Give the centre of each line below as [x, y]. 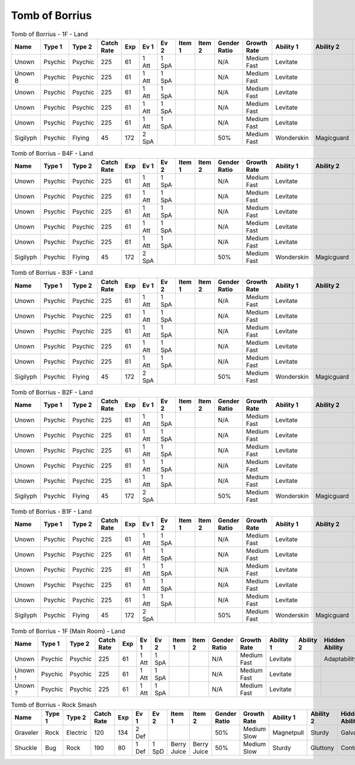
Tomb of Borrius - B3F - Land [52, 273]
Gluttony [322, 748]
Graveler [26, 733]
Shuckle [26, 748]
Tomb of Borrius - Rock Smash [54, 705]
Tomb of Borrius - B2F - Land [52, 392]
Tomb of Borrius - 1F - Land [49, 34]
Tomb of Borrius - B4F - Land [52, 153]
